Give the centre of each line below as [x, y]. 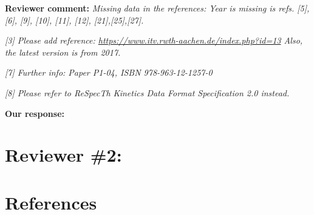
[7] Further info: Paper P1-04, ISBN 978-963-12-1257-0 [109, 72]
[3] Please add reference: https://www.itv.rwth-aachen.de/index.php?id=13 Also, [154, 40]
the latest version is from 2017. [63, 52]
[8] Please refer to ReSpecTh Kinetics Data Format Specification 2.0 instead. [147, 92]
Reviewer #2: [63, 155]
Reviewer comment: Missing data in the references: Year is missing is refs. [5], [157, 8]
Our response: [35, 113]
